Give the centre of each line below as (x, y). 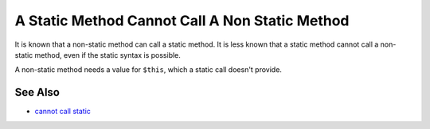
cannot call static (63, 112)
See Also (37, 92)
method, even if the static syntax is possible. (107, 55)
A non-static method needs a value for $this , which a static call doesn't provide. (149, 70)
